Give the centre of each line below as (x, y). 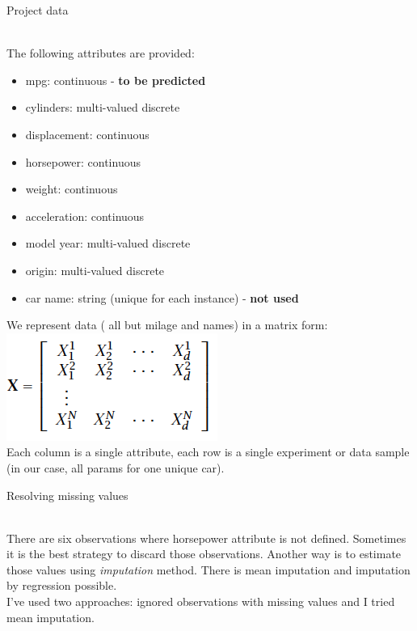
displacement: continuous (87, 134)
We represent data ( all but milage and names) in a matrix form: (167, 325)
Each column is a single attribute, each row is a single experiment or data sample (208, 452)
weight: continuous (72, 189)
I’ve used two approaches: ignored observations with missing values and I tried (201, 601)
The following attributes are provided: (101, 53)
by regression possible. (62, 585)
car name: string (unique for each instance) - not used (162, 297)
